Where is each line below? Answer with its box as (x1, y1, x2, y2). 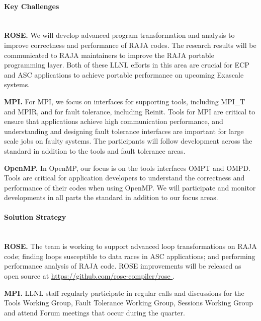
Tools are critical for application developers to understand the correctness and (4, 172, 245, 183)
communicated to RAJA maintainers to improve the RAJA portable (4, 49, 214, 60)
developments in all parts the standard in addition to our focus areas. (4, 192, 218, 203)
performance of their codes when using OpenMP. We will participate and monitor (4, 182, 256, 192)
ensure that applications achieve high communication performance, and (4, 116, 223, 126)
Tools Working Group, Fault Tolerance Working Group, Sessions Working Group (4, 297, 253, 308)
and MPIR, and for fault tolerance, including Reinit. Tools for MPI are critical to (4, 106, 255, 116)
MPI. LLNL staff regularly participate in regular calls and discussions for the (4, 287, 244, 298)
